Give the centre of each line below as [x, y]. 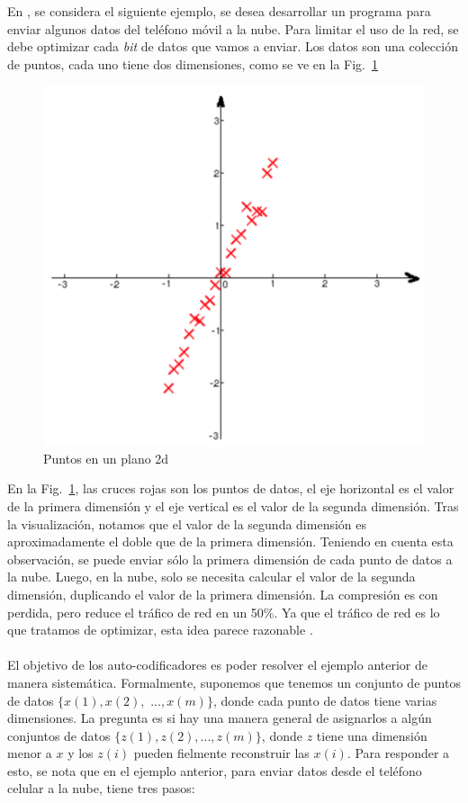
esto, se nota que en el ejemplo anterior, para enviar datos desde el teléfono [215, 770]
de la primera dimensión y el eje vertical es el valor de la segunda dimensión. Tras [233, 505]
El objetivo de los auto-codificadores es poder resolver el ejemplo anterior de [217, 665]
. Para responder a [398, 753]
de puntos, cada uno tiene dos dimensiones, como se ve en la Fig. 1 [193, 63]
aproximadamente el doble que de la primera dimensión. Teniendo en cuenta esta [230, 541]
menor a [30, 753]
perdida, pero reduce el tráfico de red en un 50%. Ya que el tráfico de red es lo [224, 612]
